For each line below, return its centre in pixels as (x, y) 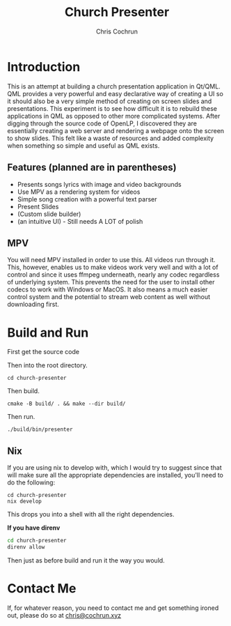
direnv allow (26, 547)
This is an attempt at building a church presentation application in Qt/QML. (114, 86)
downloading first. (33, 305)
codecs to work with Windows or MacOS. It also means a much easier (107, 289)
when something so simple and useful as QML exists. (83, 145)
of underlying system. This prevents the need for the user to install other (111, 282)
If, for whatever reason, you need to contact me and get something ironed (113, 608)
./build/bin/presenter (40, 429)
